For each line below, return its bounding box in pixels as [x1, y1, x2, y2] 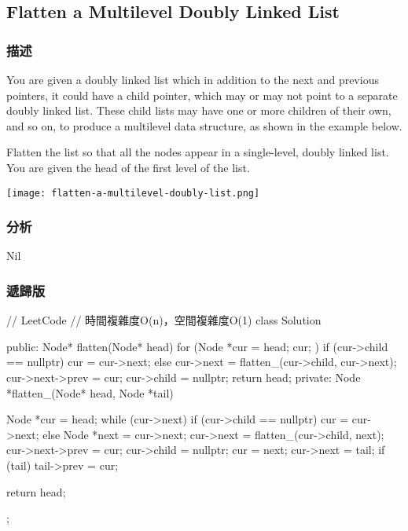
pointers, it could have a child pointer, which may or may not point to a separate [6, 86, 398, 103]
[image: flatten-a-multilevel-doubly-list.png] [6, 187, 260, 199]
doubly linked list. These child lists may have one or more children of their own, [6, 102, 391, 119]
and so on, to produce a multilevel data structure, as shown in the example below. [6, 117, 402, 134]
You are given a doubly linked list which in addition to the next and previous [6, 71, 379, 87]
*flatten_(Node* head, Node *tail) [6, 384, 174, 401]
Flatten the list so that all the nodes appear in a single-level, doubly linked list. [6, 144, 389, 160]
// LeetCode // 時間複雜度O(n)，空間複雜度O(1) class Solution [6, 312, 322, 328]
